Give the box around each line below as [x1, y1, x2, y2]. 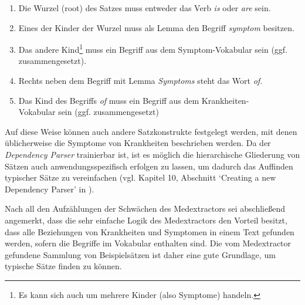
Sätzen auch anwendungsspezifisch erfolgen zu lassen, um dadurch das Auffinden [5, 160, 293, 172]
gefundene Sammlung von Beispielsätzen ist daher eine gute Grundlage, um [5, 248, 276, 260]
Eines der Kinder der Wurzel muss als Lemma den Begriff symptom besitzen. [18, 21, 294, 33]
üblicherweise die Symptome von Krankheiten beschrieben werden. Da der [5, 137, 271, 149]
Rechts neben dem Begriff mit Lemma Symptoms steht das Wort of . [18, 74, 263, 87]
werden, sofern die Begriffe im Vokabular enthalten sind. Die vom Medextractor [5, 237, 292, 249]
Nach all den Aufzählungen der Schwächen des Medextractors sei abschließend [5, 202, 285, 215]
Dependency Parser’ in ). [5, 182, 94, 195]
